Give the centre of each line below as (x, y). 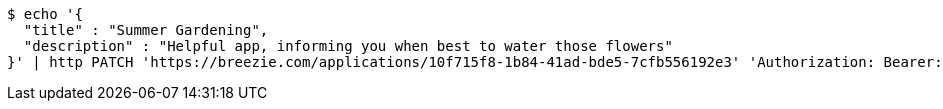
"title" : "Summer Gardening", (146, 30)
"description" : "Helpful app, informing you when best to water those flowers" (348, 46)
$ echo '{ (45, 14)
